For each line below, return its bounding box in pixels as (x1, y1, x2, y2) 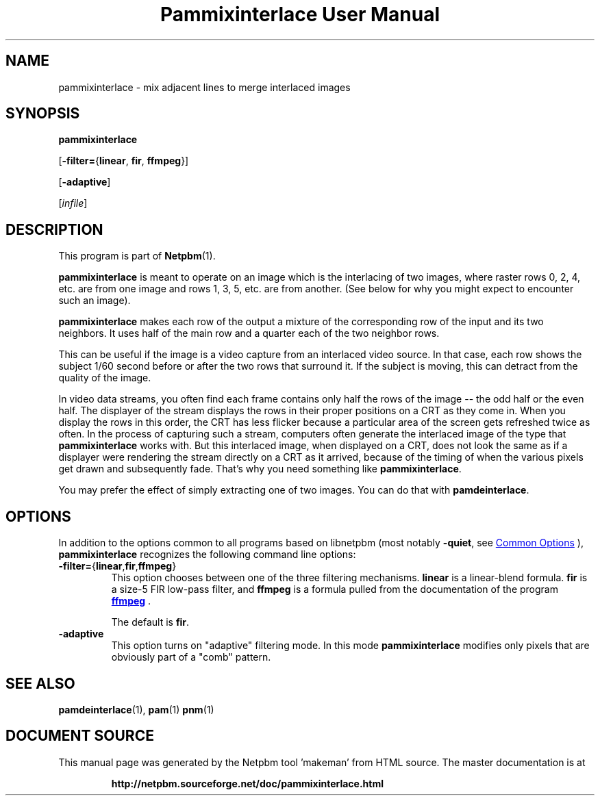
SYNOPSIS (5, 105, 80, 123)
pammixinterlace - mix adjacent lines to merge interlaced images (58, 81, 351, 93)
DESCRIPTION (5, 220, 103, 238)
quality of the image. (58, 372, 151, 384)
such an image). (58, 294, 131, 307)
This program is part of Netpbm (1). (58, 250, 216, 262)
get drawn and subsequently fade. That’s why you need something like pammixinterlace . (58, 463, 462, 475)
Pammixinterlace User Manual (160, 3, 440, 26)
